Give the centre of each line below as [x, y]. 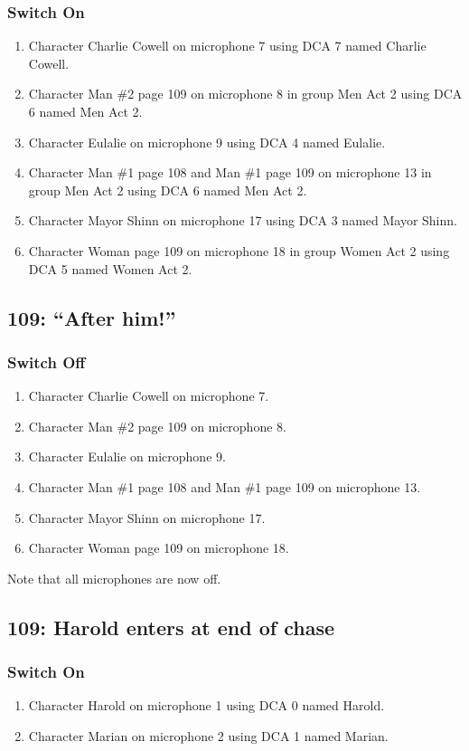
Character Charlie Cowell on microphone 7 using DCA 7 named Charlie [227, 46]
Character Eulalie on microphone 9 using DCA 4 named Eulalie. [207, 142]
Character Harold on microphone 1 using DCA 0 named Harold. [206, 705]
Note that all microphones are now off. [114, 578]
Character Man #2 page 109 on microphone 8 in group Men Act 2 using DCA [245, 94]
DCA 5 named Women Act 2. [110, 268]
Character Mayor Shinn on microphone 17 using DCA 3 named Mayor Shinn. [243, 220]
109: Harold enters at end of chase [171, 627]
